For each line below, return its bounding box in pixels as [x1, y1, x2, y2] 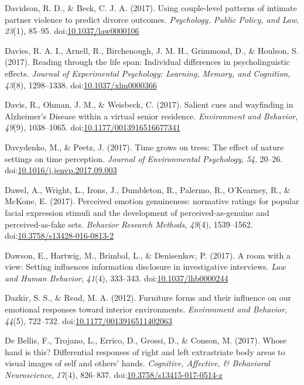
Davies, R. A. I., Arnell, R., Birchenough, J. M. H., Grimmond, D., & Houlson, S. [5, 44, 299, 56]
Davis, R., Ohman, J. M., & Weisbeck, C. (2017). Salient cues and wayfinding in [5, 98, 293, 111]
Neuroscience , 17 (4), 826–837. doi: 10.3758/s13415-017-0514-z [5, 369, 223, 381]
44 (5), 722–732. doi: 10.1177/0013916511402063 [5, 314, 172, 326]
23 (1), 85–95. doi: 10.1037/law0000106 [5, 25, 139, 37]
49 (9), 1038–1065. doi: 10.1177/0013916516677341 [5, 121, 180, 133]
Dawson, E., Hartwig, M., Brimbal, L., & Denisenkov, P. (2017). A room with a [5, 249, 291, 261]
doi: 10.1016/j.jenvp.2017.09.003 [5, 164, 117, 176]
